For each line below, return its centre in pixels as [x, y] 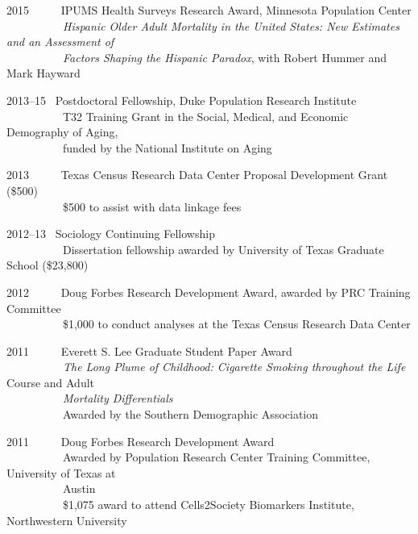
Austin [79, 488]
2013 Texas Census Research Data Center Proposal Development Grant [197, 175]
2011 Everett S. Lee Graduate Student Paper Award [149, 350]
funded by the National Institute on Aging [167, 147]
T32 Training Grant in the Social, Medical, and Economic [205, 116]
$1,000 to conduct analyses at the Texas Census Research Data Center [236, 324]
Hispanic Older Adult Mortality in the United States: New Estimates [231, 25]
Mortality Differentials [118, 398]
